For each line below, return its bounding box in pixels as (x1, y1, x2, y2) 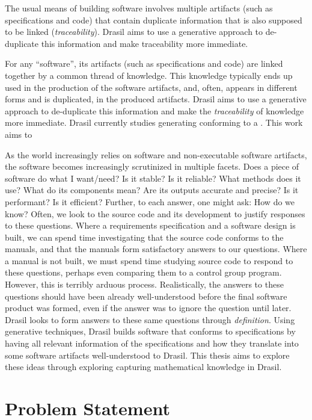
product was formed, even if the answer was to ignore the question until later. (5, 301, 292, 314)
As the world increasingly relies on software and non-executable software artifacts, (5, 148, 307, 161)
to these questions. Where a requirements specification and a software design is (5, 219, 296, 232)
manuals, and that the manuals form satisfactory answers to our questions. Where (5, 242, 307, 255)
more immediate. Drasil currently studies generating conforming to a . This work (5, 116, 303, 129)
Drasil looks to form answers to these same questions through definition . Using (5, 313, 295, 326)
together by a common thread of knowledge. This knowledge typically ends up (5, 69, 293, 81)
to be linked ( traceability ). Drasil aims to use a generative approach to (5, 25, 263, 38)
